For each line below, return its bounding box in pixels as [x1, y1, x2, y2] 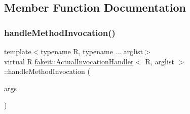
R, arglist [145, 56, 174, 66]
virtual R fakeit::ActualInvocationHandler [4, 56, 134, 66]
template [4, 46, 31, 56]
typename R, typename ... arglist [41, 46, 143, 56]
